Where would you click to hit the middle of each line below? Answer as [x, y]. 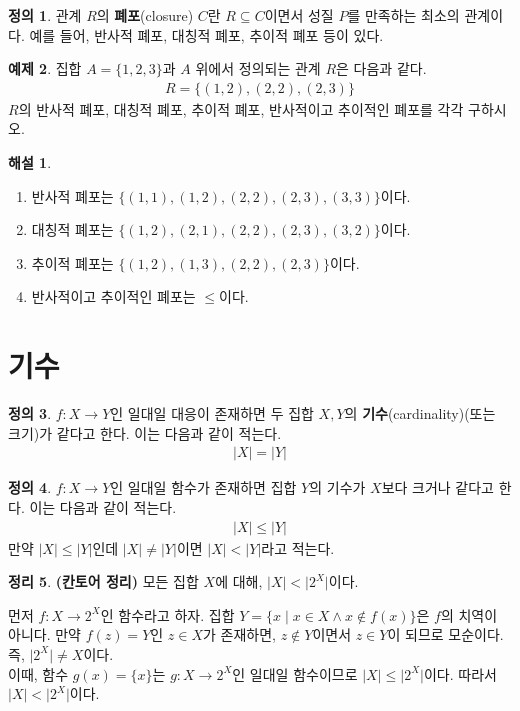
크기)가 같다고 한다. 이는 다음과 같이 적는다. [145, 432]
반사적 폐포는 [72, 195]
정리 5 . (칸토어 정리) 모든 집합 [103, 581]
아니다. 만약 [44, 634]
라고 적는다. [298, 547]
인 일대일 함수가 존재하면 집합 [203, 487]
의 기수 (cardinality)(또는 [420, 413]
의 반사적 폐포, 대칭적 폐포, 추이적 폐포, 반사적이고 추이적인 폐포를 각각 [241, 108]
